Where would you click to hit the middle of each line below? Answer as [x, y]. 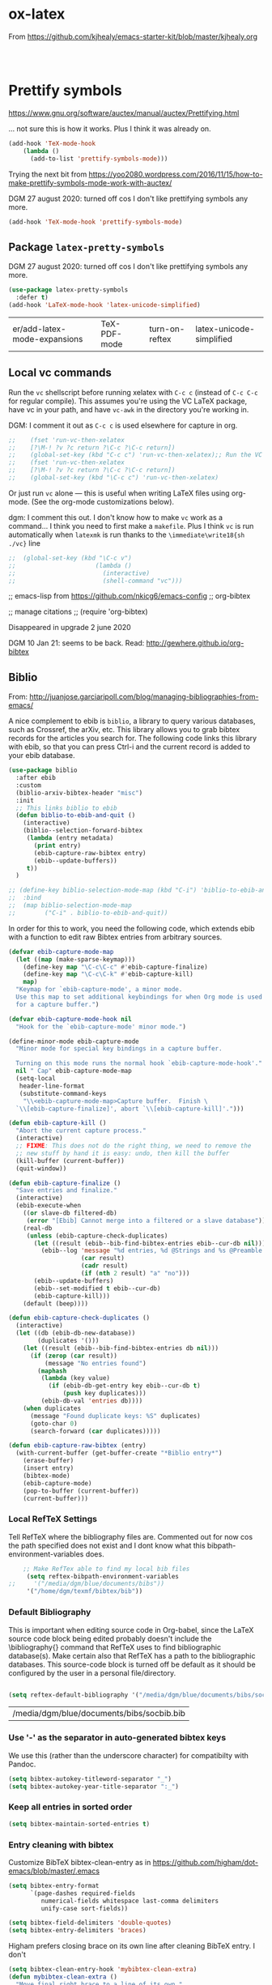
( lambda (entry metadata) [70, 838]
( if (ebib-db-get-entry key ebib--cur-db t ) [124, 1386]
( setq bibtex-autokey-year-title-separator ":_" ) [94, 1787]
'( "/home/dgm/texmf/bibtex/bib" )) [85, 1591]
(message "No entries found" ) [96, 1363]
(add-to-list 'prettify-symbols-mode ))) [99, 159]
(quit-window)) [41, 1168]
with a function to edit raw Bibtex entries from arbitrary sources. [115, 937]
